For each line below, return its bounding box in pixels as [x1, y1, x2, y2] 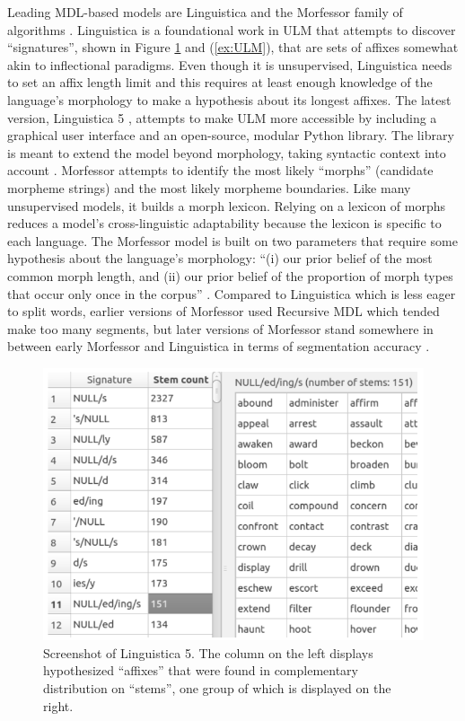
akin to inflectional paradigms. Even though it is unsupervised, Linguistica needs [7, 55, 452, 74]
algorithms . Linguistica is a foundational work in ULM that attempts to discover [7, 20, 456, 39]
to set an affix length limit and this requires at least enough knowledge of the [7, 73, 433, 92]
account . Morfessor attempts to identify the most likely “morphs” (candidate [7, 161, 434, 180]
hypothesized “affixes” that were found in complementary [43, 661, 358, 680]
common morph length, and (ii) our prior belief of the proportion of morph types [7, 266, 453, 285]
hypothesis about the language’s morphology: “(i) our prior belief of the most [7, 249, 433, 268]
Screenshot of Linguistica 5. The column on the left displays [43, 643, 373, 662]
